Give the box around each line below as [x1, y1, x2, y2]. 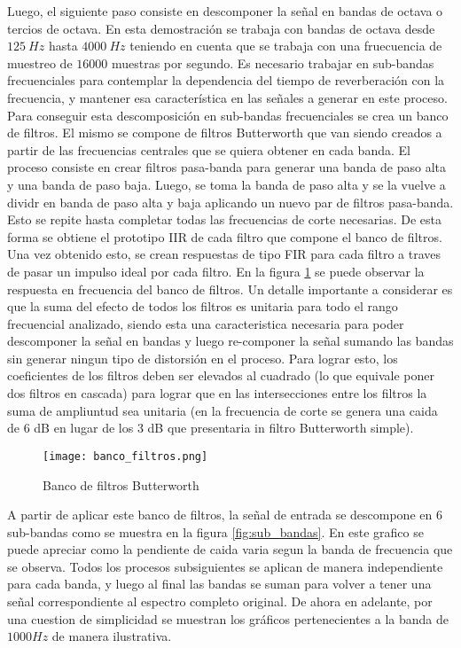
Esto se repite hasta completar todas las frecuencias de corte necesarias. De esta [7, 210, 442, 229]
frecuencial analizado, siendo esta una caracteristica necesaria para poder [7, 314, 404, 332]
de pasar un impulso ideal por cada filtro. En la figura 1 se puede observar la [7, 262, 425, 280]
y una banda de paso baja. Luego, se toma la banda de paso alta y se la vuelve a [7, 175, 446, 193]
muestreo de [7, 53, 73, 72]
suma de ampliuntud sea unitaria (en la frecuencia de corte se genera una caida [7, 401, 438, 419]
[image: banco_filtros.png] [43, 449, 208, 463]
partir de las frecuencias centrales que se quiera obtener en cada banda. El [7, 140, 410, 159]
